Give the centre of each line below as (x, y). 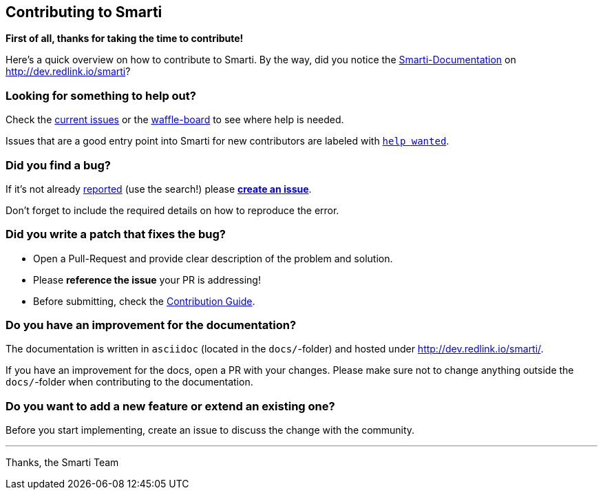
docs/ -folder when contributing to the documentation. (129, 382)
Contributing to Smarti (84, 12)
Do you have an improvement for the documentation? (151, 325)
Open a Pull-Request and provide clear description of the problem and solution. (213, 258)
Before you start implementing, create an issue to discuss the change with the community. (210, 430)
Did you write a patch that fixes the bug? (116, 234)
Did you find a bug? (58, 165)
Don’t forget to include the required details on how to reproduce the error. (172, 210)
